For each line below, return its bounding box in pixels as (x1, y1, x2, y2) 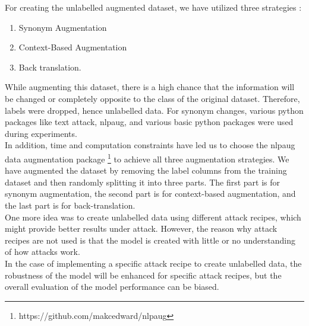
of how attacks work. (5, 245, 80, 258)
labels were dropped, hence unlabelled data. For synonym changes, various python (5, 104, 304, 116)
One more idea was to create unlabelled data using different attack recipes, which (5, 210, 301, 223)
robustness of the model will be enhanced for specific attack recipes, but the (5, 269, 282, 281)
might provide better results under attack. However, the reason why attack (5, 222, 278, 235)
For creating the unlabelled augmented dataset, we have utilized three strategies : (5, 1, 302, 13)
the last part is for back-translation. (5, 199, 135, 211)
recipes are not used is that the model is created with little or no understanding (5, 234, 296, 246)
